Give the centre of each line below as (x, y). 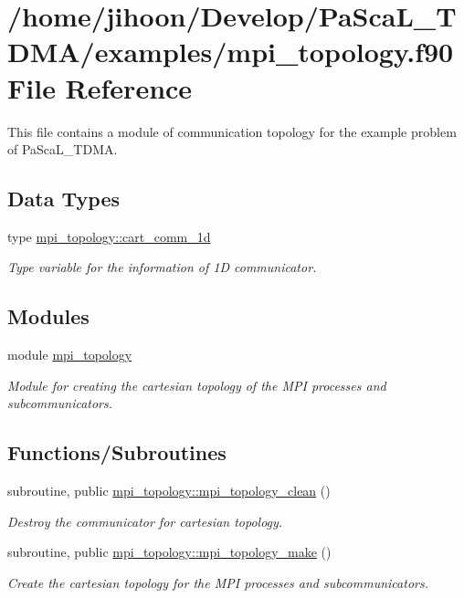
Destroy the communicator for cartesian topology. (145, 521)
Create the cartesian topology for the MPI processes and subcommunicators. (218, 583)
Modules (48, 316)
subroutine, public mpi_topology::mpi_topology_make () (169, 552)
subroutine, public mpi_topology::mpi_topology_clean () (169, 491)
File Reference (100, 87)
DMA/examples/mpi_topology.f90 (231, 52)
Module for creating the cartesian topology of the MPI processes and (197, 385)
